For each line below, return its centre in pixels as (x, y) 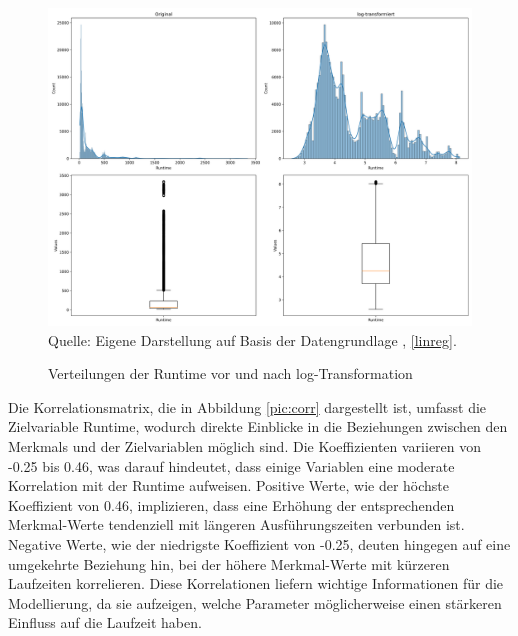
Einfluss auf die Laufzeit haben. (105, 622)
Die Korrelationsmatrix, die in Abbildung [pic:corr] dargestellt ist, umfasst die (247, 406)
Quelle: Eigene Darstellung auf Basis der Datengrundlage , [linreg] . (252, 339)
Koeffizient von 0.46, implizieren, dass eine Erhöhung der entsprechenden (231, 504)
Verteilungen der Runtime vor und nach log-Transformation (230, 373)
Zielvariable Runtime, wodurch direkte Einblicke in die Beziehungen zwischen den (258, 426)
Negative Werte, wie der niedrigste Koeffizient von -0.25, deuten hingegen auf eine (259, 543)
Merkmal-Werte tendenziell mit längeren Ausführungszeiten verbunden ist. (236, 524)
